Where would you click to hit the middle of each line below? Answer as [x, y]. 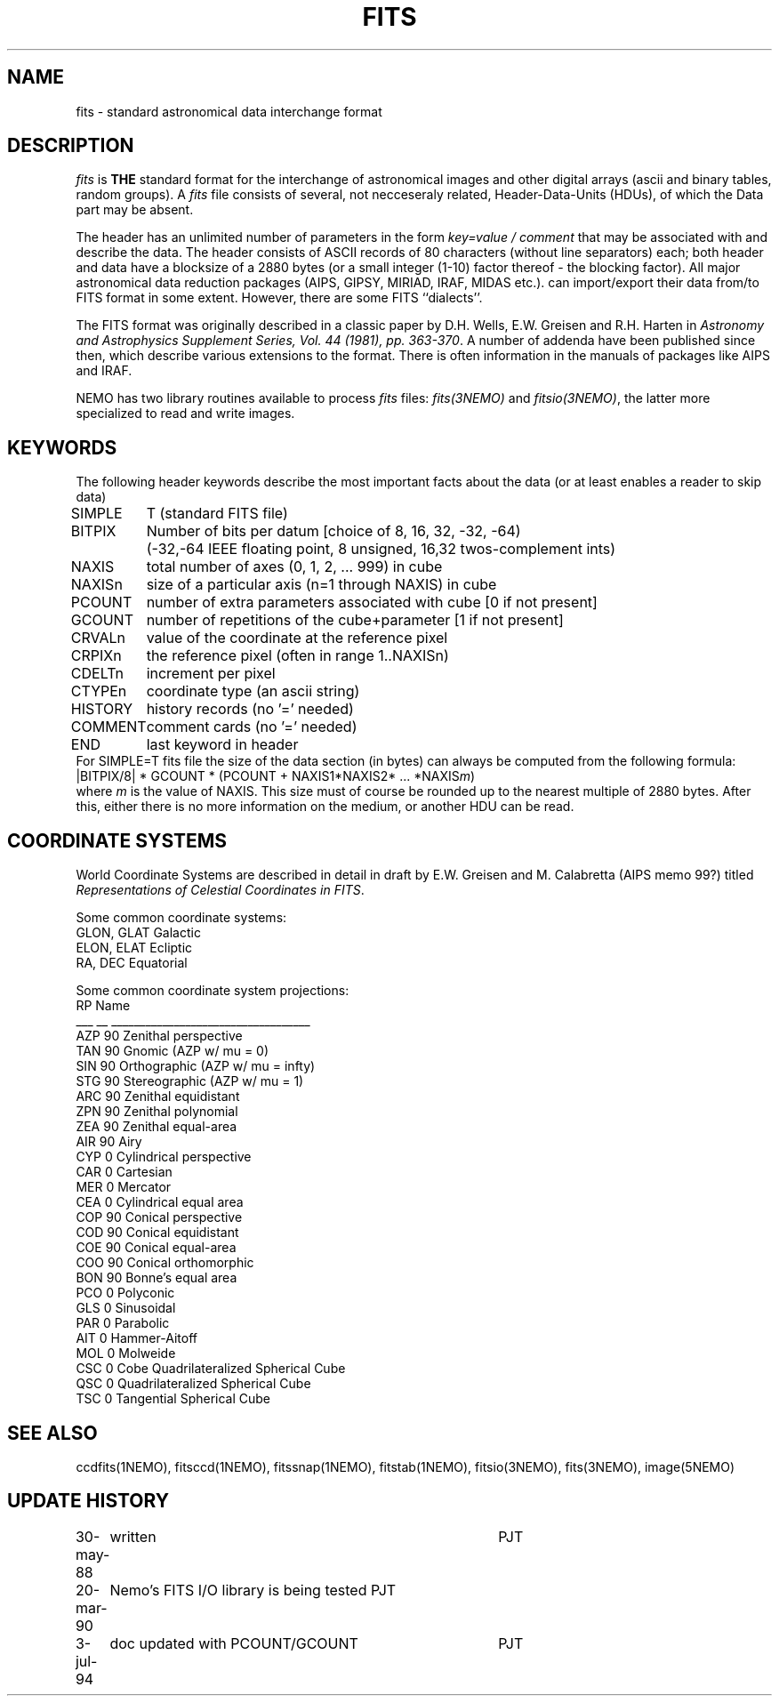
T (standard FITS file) [217, 514]
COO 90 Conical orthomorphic [165, 1263]
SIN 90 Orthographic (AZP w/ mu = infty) [196, 1066]
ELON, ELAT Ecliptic [134, 948]
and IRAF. [104, 371]
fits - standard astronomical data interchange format [229, 111]
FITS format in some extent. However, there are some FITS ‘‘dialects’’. [279, 298]
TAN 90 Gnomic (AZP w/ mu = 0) [173, 1051]
